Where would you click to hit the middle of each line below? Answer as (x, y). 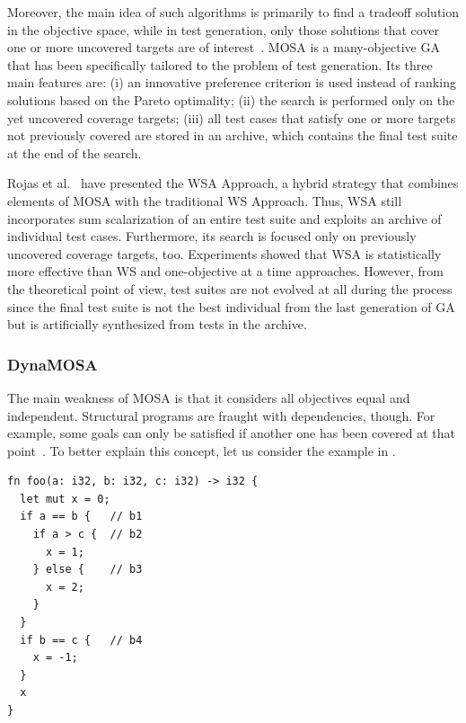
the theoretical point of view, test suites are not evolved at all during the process (230, 288)
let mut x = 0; (65, 499)
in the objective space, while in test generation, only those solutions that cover (224, 29)
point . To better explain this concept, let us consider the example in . (202, 450)
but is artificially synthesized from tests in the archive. (157, 324)
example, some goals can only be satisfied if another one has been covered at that (231, 433)
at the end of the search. (75, 152)
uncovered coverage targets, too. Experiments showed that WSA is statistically (224, 253)
